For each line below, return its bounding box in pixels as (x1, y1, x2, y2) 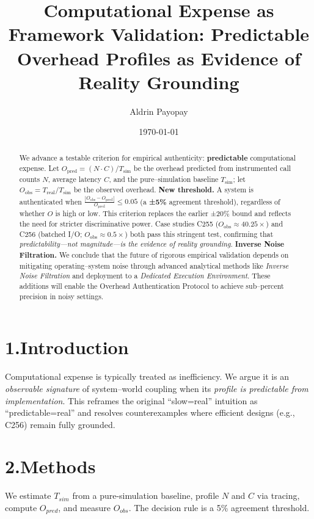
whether (19, 208, 45, 219)
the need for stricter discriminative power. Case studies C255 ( (19, 219, 219, 229)
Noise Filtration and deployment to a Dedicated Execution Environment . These (19, 270, 271, 281)
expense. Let (19, 163, 59, 173)
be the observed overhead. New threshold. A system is (73, 184, 254, 195)
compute (5, 501, 37, 514)
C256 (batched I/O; (19, 228, 82, 239)
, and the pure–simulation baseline (109, 174, 219, 184)
